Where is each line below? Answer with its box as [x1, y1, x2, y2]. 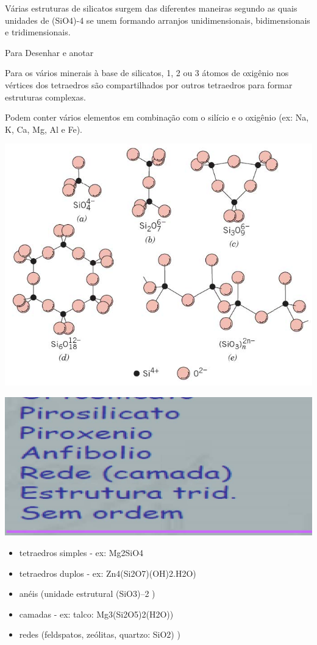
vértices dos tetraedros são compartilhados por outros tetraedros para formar [5, 78, 293, 91]
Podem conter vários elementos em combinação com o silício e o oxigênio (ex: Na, [5, 111, 309, 124]
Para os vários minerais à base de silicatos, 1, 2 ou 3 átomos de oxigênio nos [5, 66, 289, 79]
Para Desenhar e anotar [5, 46, 94, 58]
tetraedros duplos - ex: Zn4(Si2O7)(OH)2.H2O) [19, 566, 196, 579]
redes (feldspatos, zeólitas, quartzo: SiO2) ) [19, 628, 180, 641]
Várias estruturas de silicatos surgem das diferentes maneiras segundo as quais [5, 2, 297, 14]
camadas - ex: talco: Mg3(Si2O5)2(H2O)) [19, 607, 174, 620]
